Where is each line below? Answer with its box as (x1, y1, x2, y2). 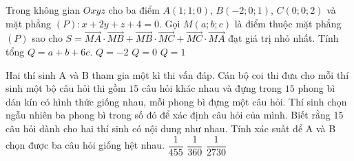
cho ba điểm (108, 3, 160, 16)
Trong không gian (6, 3, 81, 16)
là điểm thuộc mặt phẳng (234, 16, 342, 30)
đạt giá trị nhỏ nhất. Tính (228, 31, 339, 45)
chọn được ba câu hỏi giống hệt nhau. (6, 138, 165, 152)
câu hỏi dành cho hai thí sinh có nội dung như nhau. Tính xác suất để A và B (6, 121, 336, 135)
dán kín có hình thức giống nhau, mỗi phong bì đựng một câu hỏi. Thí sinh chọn (6, 94, 347, 108)
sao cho (32, 31, 63, 45)
